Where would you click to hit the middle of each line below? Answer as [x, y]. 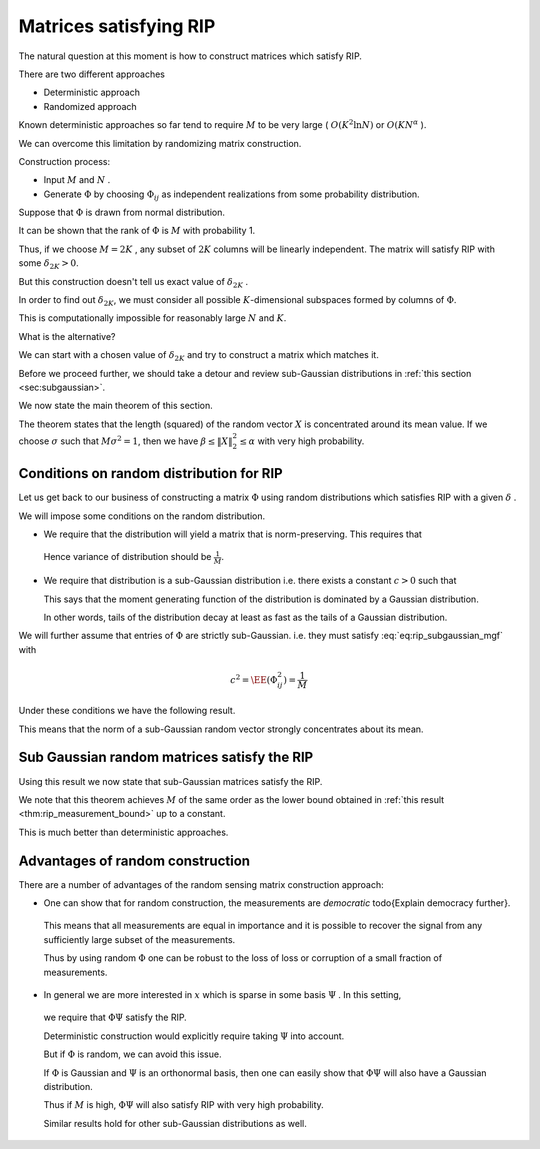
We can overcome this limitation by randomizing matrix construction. [160, 143]
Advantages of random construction [134, 860]
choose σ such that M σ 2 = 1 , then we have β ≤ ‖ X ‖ [125, 440]
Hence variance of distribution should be [127, 557]
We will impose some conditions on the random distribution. [141, 516]
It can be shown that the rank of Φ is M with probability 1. [137, 231]
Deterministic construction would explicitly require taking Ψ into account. [194, 1036]
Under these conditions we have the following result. [127, 711]
